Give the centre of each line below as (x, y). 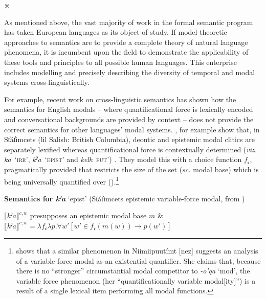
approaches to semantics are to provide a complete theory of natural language (126, 42)
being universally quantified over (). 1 (62, 180)
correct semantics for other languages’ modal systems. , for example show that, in (132, 129)
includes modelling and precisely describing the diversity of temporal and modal (130, 72)
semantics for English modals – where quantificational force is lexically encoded (129, 109)
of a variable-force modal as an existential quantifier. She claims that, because (138, 260)
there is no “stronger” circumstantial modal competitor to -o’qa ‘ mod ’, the (133, 271)
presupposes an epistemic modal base (88, 215)
